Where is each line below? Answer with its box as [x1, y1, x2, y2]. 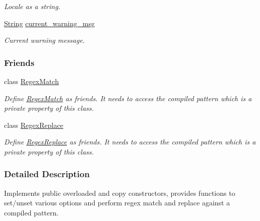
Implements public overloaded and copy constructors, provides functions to [4, 187, 235, 198]
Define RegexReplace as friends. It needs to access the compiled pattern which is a [4, 136, 256, 147]
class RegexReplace [4, 119, 63, 130]
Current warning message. [4, 35, 85, 45]
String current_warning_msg [4, 18, 95, 28]
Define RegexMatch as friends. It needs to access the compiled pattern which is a [4, 93, 252, 103]
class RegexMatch [4, 76, 59, 86]
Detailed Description [4, 168, 90, 180]
